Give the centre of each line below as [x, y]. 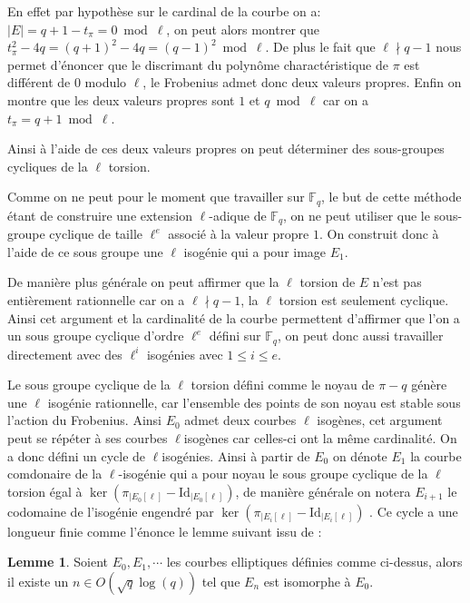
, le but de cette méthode [392, 197]
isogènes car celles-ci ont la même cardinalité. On [320, 438]
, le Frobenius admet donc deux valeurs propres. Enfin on [302, 82]
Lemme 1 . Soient [58, 562]
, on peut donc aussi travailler [360, 336]
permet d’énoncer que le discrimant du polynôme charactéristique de [198, 64]
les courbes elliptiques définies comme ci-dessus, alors [314, 562]
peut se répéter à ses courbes [88, 438]
